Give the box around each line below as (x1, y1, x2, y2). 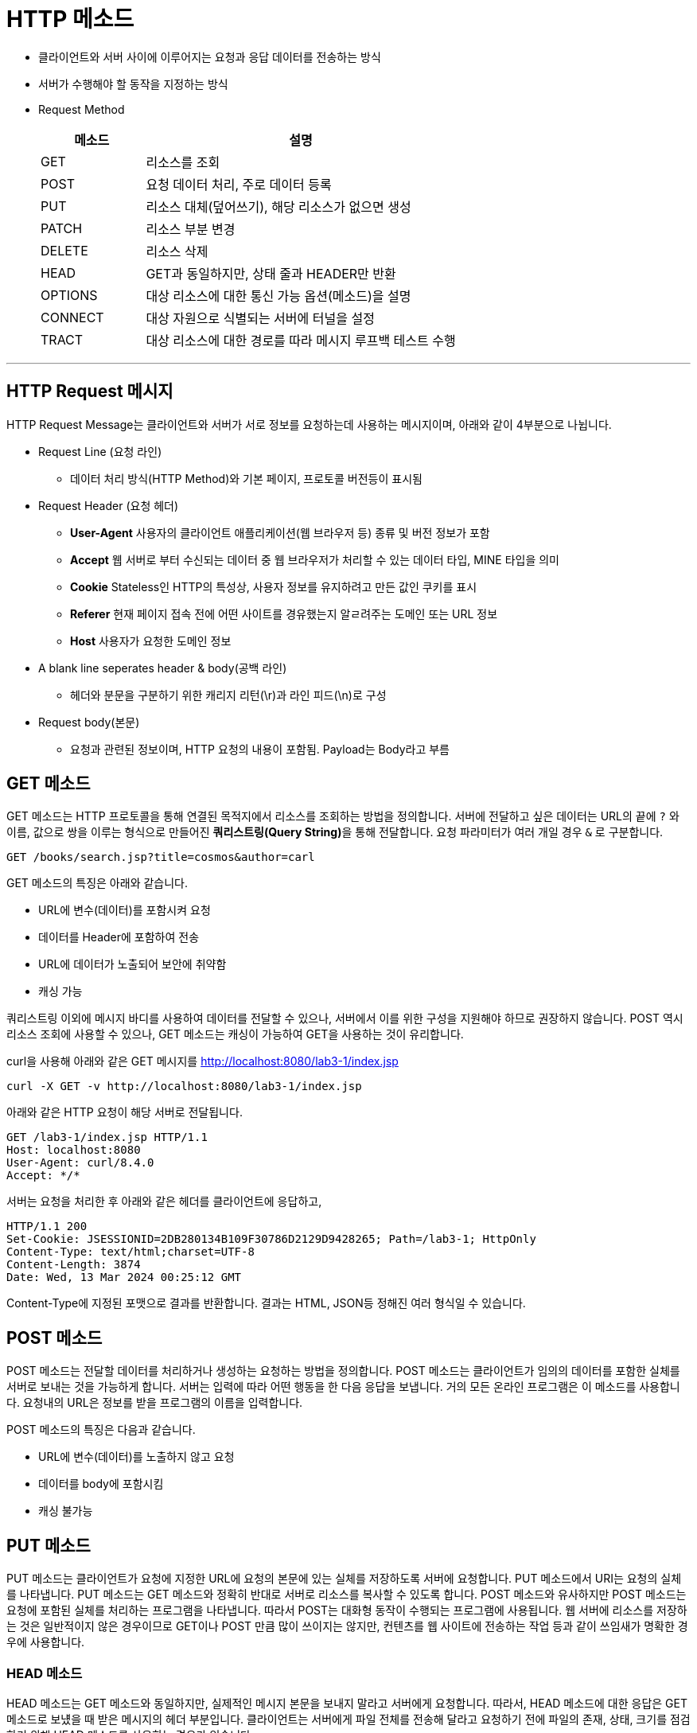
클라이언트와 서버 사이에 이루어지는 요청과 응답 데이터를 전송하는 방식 (38, 49, 381, 64)
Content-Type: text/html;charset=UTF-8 (6, 1245, 255, 1259)
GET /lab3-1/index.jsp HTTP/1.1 (6, 1131, 208, 1144)
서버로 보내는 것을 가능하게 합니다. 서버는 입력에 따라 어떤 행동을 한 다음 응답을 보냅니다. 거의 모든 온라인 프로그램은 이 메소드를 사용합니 (6, 1380, 680, 1394)
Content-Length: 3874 (6, 1258, 141, 1272)
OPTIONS (41, 286, 98, 303)
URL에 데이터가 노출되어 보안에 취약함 (38, 957, 227, 972)
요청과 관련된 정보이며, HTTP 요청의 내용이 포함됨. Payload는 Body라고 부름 (70, 742, 450, 756)
